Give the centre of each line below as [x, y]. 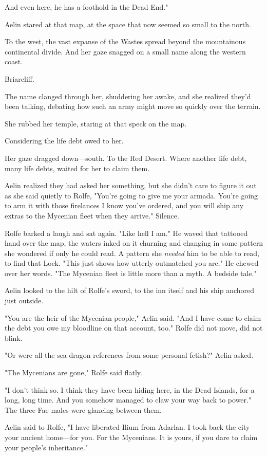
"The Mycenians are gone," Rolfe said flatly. [73, 372]
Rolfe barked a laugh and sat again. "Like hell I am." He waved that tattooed [126, 233]
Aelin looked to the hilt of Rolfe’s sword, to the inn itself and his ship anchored [130, 290]
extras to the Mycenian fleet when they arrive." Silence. [92, 215]
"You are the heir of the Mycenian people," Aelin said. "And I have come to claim [133, 317]
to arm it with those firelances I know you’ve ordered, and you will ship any [124, 205]
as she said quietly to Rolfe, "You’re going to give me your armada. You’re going [131, 195]
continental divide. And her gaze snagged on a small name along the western [125, 51]
